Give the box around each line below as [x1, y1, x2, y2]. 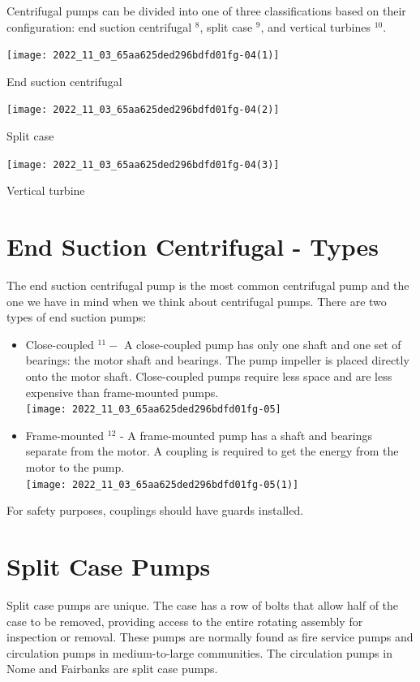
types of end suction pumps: [6, 309, 147, 326]
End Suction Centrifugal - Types [6, 230, 379, 263]
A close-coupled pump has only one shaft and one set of [123, 335, 401, 352]
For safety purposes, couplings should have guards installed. [6, 502, 304, 519]
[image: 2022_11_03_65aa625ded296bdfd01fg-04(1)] [6, 50, 280, 62]
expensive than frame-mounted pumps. [25, 383, 219, 400]
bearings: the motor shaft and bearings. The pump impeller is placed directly [25, 352, 409, 369]
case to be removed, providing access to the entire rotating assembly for [6, 612, 363, 629]
